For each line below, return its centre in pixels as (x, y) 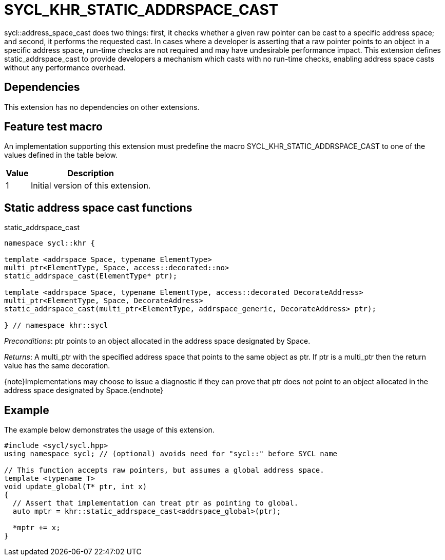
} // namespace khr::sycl (56, 325)
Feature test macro (53, 127)
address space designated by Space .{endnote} (84, 390)
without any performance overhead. (65, 67)
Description (91, 173)
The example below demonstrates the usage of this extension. (109, 430)
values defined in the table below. (61, 155)
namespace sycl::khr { (50, 243)
